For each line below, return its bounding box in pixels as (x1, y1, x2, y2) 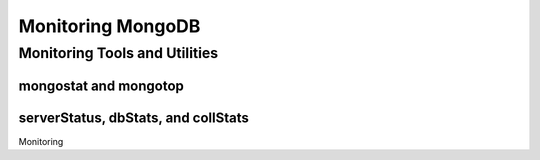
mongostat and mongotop (18, 77, 185, 94)
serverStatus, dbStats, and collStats (18, 109, 250, 126)
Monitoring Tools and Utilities (18, 44, 219, 62)
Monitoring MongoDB (18, 15, 201, 37)
